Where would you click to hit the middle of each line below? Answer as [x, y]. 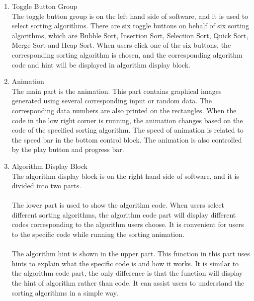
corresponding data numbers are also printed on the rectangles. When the [124, 110]
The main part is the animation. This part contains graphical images [117, 91]
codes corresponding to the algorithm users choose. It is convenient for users [128, 224]
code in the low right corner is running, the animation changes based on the [127, 120]
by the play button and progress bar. [68, 149]
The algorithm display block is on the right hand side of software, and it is [125, 176]
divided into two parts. [46, 186]
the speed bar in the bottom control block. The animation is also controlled [127, 139]
